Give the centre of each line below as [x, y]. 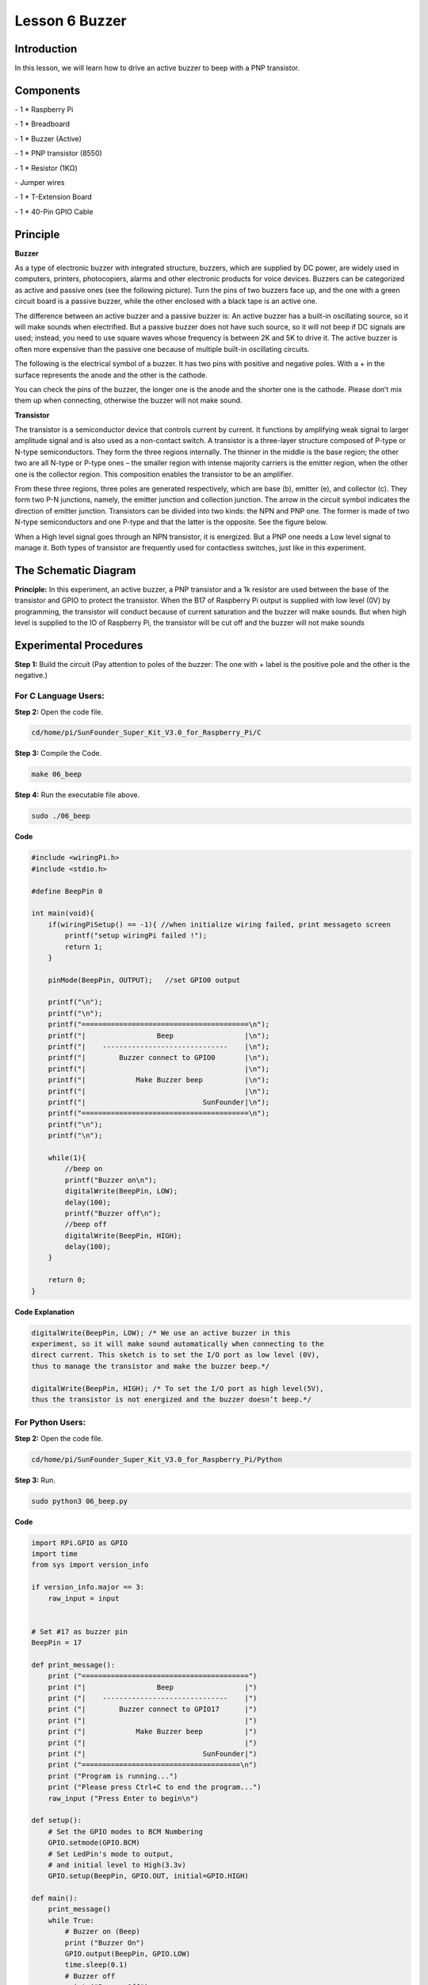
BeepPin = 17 [57, 1643]
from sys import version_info [90, 1565]
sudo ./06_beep [61, 816]
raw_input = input [84, 1598]
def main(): [55, 1898]
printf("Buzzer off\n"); [113, 1213]
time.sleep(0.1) [96, 1965]
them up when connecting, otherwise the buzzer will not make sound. [128, 400]
